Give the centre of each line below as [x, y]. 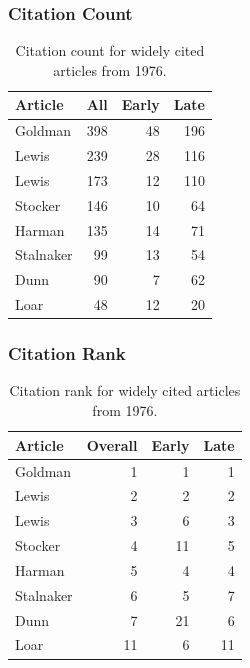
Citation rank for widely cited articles [125, 390]
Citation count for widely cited [110, 50]
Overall [112, 444]
